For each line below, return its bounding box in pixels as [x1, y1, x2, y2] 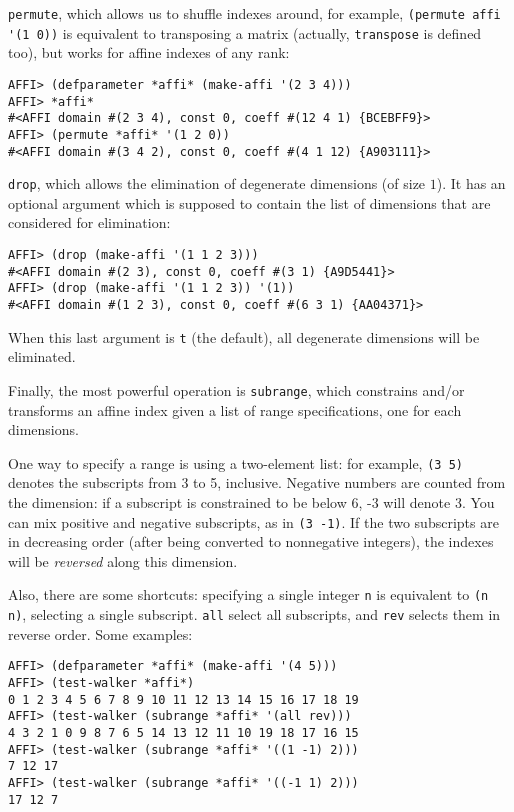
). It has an [436, 173, 506, 194]
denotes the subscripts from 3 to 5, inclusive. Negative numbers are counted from [8, 472, 506, 493]
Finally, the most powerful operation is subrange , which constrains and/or [8, 379, 465, 400]
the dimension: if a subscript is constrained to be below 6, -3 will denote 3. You [8, 492, 495, 512]
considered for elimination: [8, 212, 171, 233]
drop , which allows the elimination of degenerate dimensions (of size [8, 173, 426, 194]
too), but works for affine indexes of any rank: [8, 42, 290, 63]
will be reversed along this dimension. [8, 550, 238, 571]
